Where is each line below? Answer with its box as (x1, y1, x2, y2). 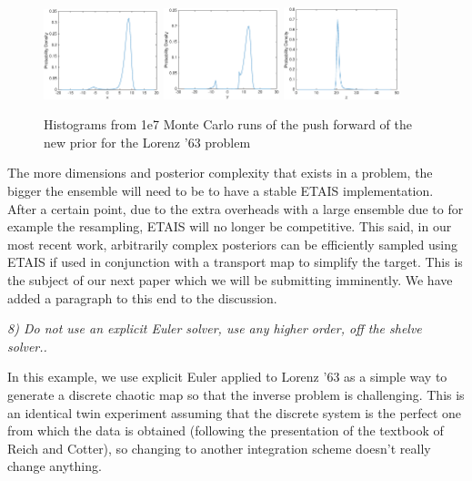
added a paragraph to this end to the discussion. (7, 288, 277, 307)
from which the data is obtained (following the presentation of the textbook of (7, 421, 444, 440)
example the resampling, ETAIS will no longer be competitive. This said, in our (7, 217, 452, 236)
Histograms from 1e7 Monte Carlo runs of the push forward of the (44, 115, 412, 134)
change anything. (7, 456, 102, 476)
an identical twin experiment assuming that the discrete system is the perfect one (7, 403, 462, 422)
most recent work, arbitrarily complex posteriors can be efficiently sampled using (7, 234, 457, 253)
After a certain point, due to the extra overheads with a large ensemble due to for (7, 199, 464, 218)
